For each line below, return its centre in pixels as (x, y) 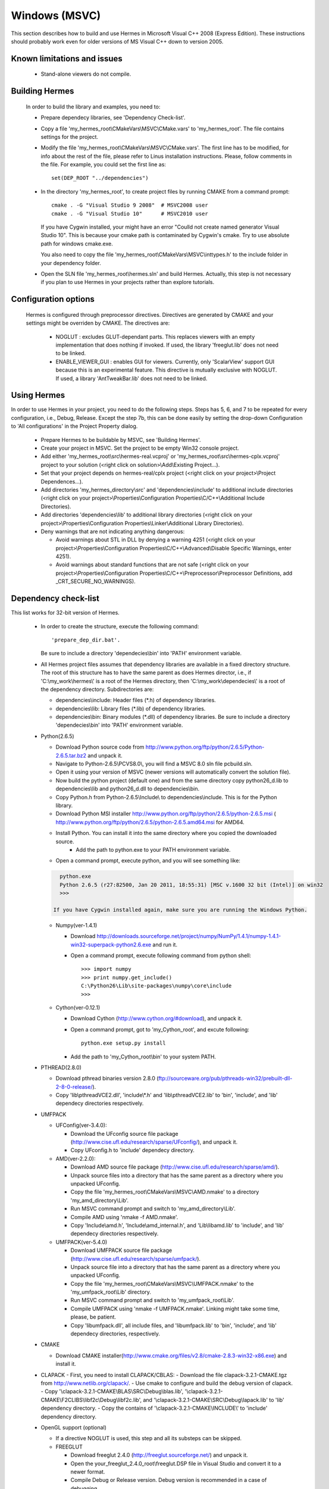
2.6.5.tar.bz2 (71, 755)
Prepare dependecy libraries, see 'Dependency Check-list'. (113, 118)
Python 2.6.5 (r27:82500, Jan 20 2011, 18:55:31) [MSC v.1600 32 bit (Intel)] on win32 (192, 885)
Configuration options (53, 299)
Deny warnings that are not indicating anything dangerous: (113, 531)
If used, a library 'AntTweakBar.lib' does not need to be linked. (131, 378)
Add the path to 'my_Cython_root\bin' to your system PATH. (143, 1057)
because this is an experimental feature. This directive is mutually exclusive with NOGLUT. (166, 370)
